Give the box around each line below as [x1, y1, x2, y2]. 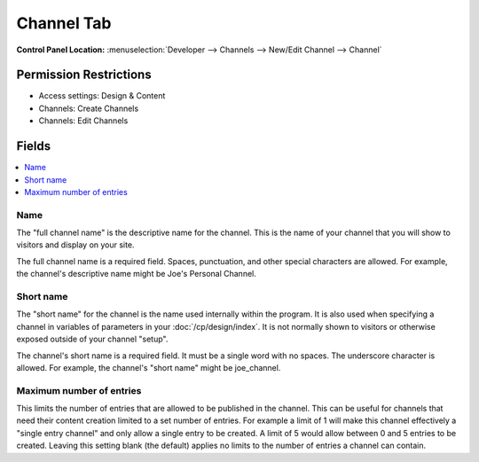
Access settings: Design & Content [38, 90, 166, 101]
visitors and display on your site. [16, 239, 135, 250]
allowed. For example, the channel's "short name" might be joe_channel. [16, 362, 281, 372]
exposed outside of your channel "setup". [16, 333, 169, 345]
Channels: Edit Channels [38, 115, 129, 126]
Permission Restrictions [16, 67, 152, 82]
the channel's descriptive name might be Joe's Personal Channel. [16, 269, 256, 279]
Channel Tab [16, 13, 112, 33]
